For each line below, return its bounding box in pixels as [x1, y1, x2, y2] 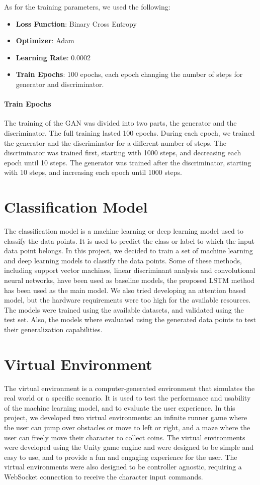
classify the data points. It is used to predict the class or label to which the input [4, 235, 254, 246]
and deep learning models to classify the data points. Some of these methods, [4, 255, 242, 265]
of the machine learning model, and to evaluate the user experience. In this [4, 402, 235, 413]
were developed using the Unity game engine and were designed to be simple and [4, 442, 254, 452]
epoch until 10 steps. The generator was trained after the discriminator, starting [4, 157, 251, 167]
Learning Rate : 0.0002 [16, 52, 91, 62]
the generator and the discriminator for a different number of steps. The [4, 137, 226, 148]
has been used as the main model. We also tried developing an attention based [4, 284, 246, 295]
